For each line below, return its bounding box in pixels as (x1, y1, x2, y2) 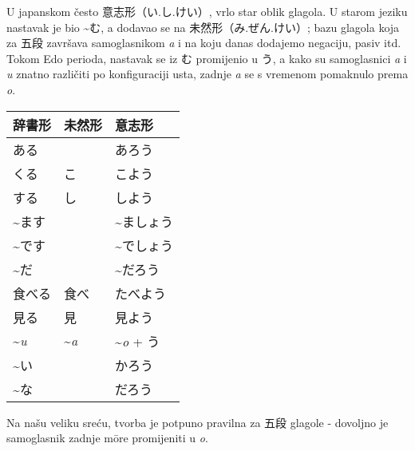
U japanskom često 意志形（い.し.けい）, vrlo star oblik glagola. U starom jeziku (6, 3, 408, 19)
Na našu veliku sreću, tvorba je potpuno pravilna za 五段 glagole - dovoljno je (6, 413, 389, 430)
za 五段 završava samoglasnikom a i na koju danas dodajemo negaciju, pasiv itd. (6, 34, 401, 51)
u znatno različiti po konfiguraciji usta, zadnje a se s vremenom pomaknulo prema (6, 65, 409, 82)
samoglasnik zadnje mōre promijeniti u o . (6, 429, 208, 446)
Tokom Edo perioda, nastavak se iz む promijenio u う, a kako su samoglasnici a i (6, 49, 407, 66)
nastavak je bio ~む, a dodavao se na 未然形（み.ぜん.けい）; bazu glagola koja (6, 18, 400, 35)
